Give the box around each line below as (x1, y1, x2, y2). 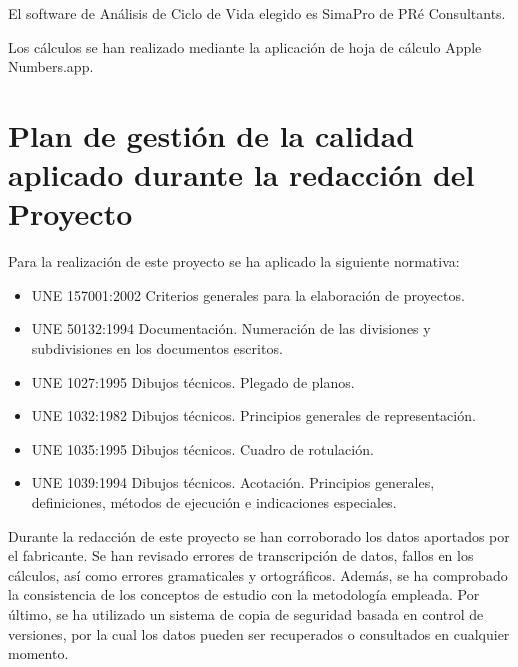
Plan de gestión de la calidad (8, 114, 415, 155)
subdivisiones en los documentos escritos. (31, 338, 283, 359)
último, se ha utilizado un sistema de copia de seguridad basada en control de (8, 604, 484, 624)
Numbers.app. (8, 56, 94, 77)
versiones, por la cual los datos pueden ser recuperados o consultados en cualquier (8, 623, 510, 644)
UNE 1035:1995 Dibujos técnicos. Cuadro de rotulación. (31, 438, 374, 459)
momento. (8, 643, 69, 664)
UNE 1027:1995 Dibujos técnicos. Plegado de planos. (31, 371, 355, 392)
